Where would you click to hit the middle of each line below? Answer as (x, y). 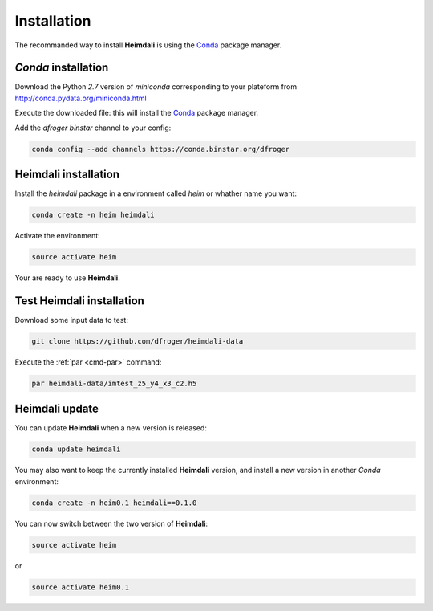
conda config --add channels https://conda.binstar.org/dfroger (161, 149)
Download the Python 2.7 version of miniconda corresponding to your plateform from (156, 87)
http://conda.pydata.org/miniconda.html (81, 98)
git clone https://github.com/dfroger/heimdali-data (138, 341)
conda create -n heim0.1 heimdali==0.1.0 (114, 503)
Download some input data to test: (71, 320)
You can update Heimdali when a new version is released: (111, 428)
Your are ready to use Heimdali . (67, 278)
